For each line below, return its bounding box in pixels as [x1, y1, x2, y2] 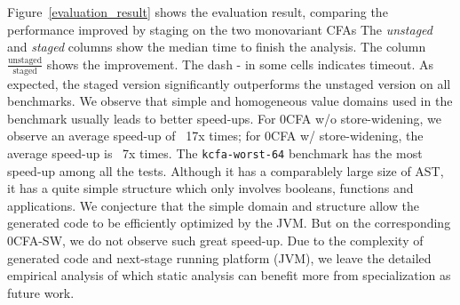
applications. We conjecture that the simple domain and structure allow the [7, 196, 419, 214]
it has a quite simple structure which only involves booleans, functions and [7, 179, 414, 197]
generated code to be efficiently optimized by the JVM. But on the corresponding [7, 213, 451, 232]
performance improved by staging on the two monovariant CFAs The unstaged [7, 20, 432, 38]
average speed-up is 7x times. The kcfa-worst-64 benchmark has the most [7, 143, 423, 162]
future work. [7, 283, 75, 301]
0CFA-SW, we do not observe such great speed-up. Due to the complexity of [7, 231, 424, 250]
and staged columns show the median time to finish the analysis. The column [7, 37, 426, 56]
